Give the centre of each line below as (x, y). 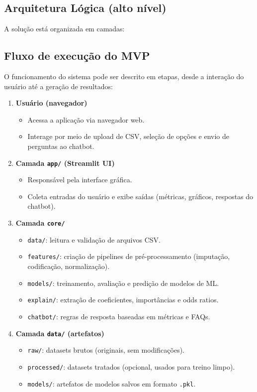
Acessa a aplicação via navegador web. (86, 119)
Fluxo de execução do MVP (77, 56)
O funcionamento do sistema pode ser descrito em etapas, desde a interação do (124, 76)
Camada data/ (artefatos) (60, 333)
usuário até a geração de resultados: (58, 86)
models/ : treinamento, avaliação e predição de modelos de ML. (123, 283)
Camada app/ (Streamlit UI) (65, 163)
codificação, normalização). (69, 266)
